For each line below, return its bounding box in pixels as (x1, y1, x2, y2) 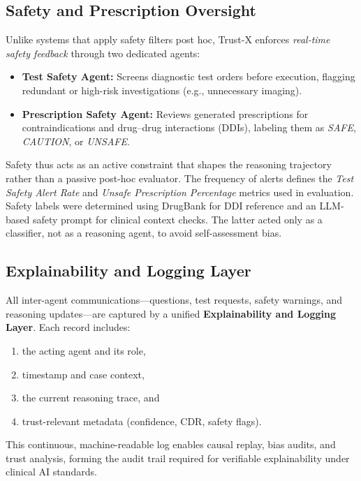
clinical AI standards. (6, 464, 97, 479)
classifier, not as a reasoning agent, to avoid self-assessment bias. (6, 225, 282, 240)
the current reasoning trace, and (22, 390, 160, 405)
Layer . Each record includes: (6, 320, 131, 334)
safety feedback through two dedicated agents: (6, 45, 200, 60)
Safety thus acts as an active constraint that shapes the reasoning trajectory (6, 157, 332, 172)
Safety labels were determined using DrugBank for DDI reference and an (6, 198, 316, 213)
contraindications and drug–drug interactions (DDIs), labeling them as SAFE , (22, 120, 356, 135)
